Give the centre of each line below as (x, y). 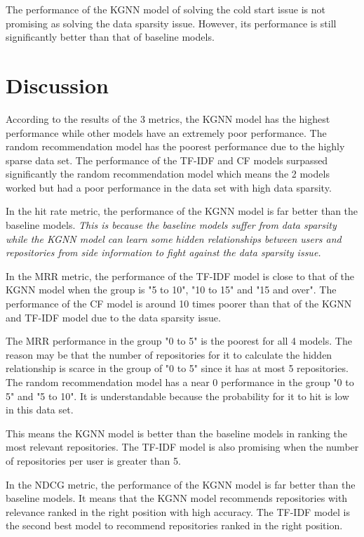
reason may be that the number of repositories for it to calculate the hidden (169, 354)
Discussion (57, 85)
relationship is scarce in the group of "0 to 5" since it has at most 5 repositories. (177, 368)
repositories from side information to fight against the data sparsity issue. (163, 252)
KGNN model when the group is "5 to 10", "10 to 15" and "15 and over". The (171, 290)
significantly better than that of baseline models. (110, 37)
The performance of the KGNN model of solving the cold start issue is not (166, 9)
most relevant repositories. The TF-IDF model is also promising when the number (182, 447)
